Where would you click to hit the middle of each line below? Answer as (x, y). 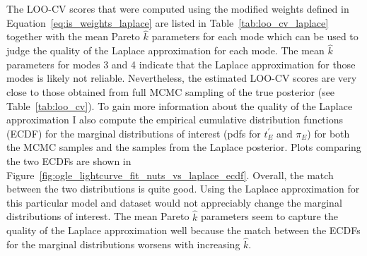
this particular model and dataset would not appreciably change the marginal (174, 202)
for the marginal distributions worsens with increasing (123, 244)
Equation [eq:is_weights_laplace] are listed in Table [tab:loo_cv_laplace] (168, 22)
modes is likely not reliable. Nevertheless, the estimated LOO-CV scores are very (182, 78)
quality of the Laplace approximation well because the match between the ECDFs (183, 230)
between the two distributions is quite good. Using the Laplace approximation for (183, 189)
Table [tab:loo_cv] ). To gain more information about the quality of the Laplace (180, 105)
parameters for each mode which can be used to (255, 36)
